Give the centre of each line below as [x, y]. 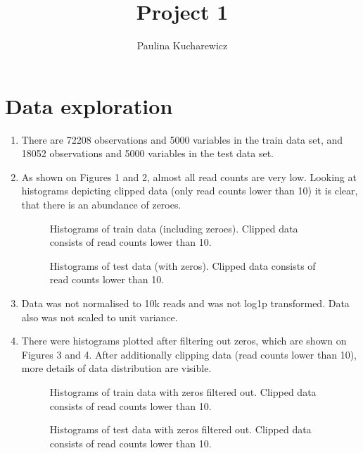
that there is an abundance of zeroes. [101, 205]
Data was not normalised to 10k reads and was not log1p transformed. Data [185, 303]
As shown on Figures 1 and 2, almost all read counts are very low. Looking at [189, 176]
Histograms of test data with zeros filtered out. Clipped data [180, 429]
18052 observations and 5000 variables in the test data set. [148, 153]
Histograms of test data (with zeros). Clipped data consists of [183, 265]
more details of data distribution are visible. [116, 368]
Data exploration [89, 105]
